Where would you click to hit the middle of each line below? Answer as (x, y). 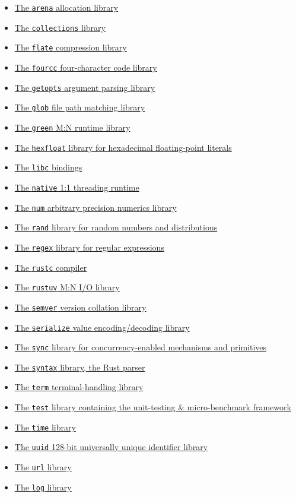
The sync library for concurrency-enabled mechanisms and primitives (141, 347)
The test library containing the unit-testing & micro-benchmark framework (153, 407)
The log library (43, 487)
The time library (45, 427)
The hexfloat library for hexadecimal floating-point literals (123, 147)
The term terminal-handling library (79, 387)
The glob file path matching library (80, 107)
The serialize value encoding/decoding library (102, 327)
